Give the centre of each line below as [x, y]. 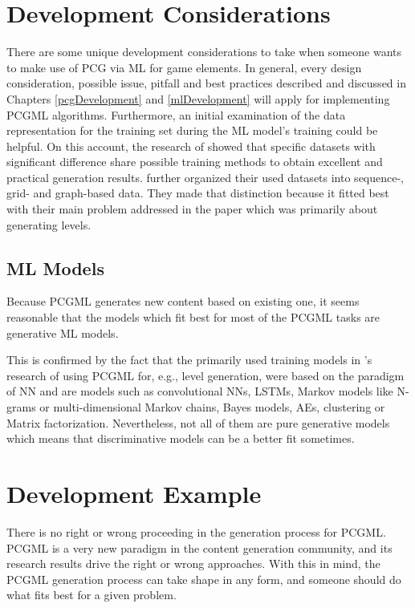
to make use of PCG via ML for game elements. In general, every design [184, 67]
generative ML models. [63, 332]
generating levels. [49, 224]
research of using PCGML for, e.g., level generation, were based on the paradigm [205, 375]
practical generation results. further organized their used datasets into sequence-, [205, 177]
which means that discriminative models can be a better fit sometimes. [181, 438]
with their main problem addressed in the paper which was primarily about [192, 209]
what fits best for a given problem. [92, 595]
